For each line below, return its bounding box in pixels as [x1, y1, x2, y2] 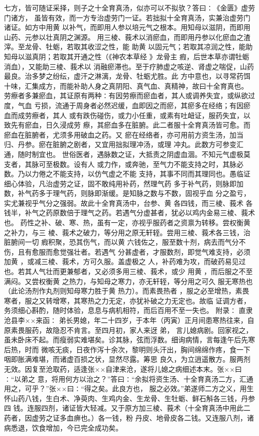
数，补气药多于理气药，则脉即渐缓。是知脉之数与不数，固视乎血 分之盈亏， [4, 188, 251, 198]
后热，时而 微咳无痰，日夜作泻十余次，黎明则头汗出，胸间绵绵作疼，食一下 [4, 344, 251, 354]
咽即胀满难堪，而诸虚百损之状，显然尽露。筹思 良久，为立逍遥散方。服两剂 [4, 354, 251, 364]
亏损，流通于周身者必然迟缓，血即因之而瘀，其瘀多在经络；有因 [34, 100, 244, 110]
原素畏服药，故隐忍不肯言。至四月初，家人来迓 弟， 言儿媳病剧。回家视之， [4, 324, 253, 335]
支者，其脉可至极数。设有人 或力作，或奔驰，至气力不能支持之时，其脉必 [4, 158, 244, 169]
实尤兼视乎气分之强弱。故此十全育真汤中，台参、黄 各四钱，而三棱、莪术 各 [4, 197, 253, 208]
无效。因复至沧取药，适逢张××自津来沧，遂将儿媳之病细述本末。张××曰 [4, 363, 242, 374]
